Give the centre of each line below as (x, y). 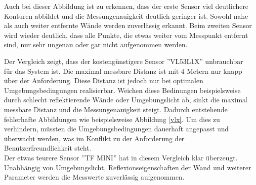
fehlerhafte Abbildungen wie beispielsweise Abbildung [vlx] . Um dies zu (112, 119)
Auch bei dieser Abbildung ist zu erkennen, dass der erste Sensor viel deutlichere (126, 6)
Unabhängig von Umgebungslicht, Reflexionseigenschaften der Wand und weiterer (128, 167)
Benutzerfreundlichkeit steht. (48, 148)
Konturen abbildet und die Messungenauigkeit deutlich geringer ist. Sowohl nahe (126, 15)
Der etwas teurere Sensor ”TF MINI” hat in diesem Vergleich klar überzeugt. (121, 157)
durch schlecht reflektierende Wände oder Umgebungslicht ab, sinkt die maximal (126, 100)
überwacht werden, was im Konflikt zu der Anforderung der (94, 138)
